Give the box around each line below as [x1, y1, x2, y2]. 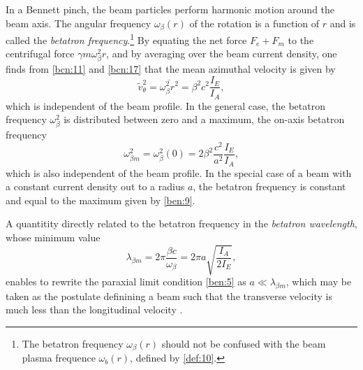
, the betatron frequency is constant [193, 179, 346, 194]
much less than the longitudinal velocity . [6, 302, 183, 317]
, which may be [286, 274, 352, 289]
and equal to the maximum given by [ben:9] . [6, 192, 195, 207]
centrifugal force [6, 46, 75, 61]
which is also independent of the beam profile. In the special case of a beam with [6, 165, 352, 180]
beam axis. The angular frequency [6, 15, 151, 30]
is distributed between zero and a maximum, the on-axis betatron [64, 112, 345, 127]
